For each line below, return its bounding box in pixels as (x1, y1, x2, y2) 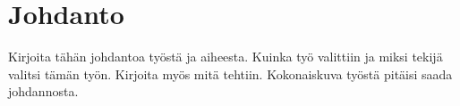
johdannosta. (8, 82, 79, 101)
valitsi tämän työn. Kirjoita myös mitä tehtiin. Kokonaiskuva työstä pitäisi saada (8, 64, 453, 83)
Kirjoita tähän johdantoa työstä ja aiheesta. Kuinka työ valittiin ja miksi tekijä (8, 47, 443, 66)
